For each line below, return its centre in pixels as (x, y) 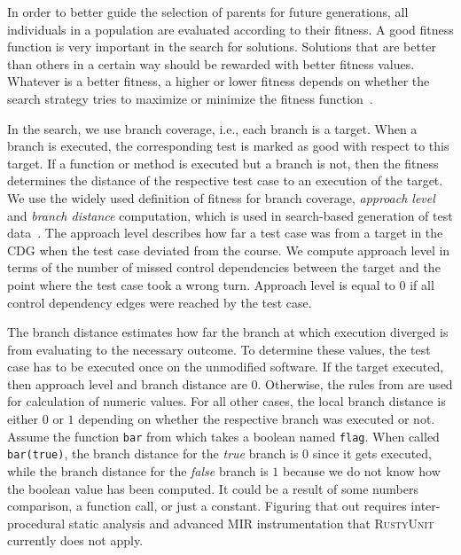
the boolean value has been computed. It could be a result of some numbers (213, 488)
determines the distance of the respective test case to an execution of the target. (225, 180)
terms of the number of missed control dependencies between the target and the (224, 267)
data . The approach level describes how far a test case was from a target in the (225, 233)
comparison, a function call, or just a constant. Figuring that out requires (207, 506)
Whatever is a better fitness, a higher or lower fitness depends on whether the (219, 81)
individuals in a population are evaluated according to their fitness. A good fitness (230, 29)
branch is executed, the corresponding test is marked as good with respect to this (228, 146)
